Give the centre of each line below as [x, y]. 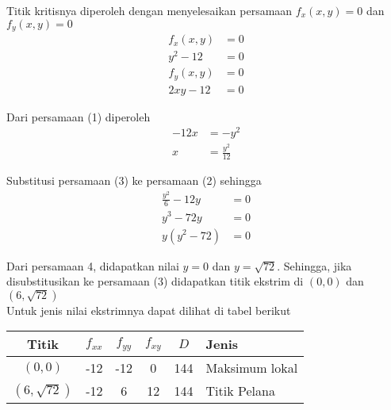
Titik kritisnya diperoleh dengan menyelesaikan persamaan [149, 10]
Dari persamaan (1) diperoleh [79, 116]
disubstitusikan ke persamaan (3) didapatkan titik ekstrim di [155, 281]
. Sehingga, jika [314, 265]
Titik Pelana [240, 391]
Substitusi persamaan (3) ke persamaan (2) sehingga [134, 180]
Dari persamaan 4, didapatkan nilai [93, 265]
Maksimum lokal [252, 368]
